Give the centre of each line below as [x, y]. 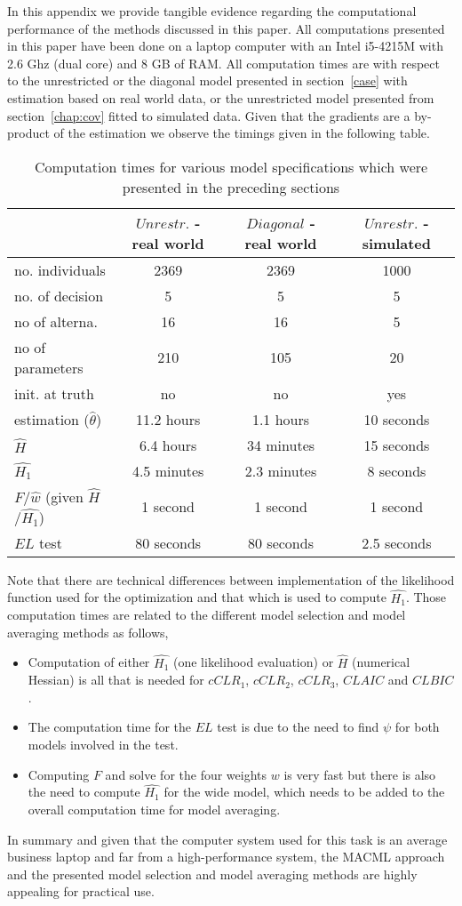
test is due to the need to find [298, 727]
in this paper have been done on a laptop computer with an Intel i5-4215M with [225, 46]
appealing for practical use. [81, 891]
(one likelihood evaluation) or [254, 662]
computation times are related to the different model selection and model [207, 615]
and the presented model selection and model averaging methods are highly [212, 874]
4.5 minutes [168, 470]
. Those [426, 597]
